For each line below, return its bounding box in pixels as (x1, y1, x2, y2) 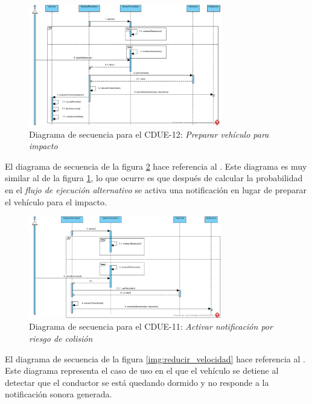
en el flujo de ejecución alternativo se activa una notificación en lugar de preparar (5, 183, 307, 196)
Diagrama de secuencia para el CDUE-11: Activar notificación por (29, 320, 273, 333)
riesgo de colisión (29, 332, 93, 344)
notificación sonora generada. (5, 388, 112, 400)
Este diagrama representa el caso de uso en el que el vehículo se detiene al (5, 364, 279, 377)
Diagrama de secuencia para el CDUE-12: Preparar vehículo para (29, 127, 269, 140)
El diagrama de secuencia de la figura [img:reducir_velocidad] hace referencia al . (5, 352, 305, 365)
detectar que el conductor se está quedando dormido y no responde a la (5, 376, 269, 388)
